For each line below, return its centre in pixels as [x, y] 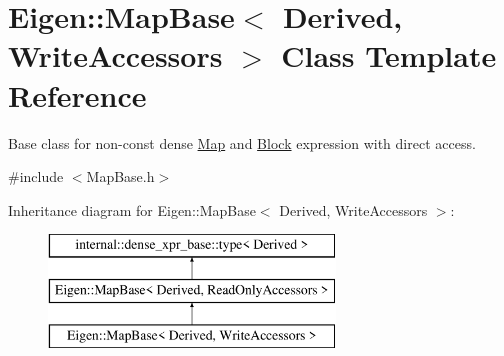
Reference [77, 94]
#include [36, 176]
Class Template [389, 55]
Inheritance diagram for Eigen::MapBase [132, 209]
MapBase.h [120, 176]
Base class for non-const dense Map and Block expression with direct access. [242, 142]
